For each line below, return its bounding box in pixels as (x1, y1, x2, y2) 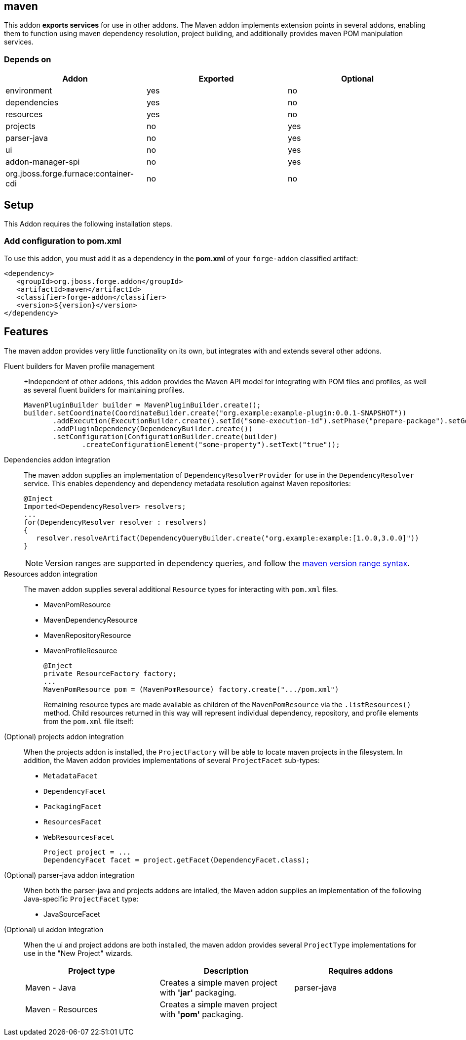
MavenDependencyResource (43, 615, 138, 624)
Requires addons (328, 965, 393, 976)
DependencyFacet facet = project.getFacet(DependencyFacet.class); (43, 856, 310, 864)
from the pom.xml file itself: (43, 717, 134, 725)
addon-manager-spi (5, 157, 80, 167)
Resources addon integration (4, 569, 98, 578)
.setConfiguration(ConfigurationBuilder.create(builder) (53, 432, 278, 441)
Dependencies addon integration (4, 455, 111, 464)
